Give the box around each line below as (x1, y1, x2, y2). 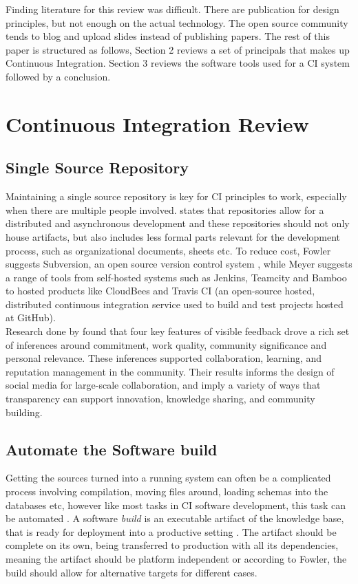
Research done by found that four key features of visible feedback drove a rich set (6, 324, 350, 338)
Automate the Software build (6, 438, 218, 459)
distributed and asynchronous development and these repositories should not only (6, 216, 350, 230)
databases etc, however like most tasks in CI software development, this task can (6, 497, 346, 512)
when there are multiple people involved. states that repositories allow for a (6, 202, 324, 217)
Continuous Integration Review (6, 109, 309, 138)
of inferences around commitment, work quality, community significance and (6, 337, 327, 352)
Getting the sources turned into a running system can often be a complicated (6, 471, 331, 485)
